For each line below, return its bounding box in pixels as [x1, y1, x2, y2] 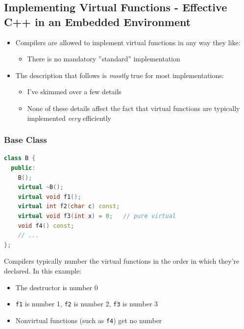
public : [11, 164, 36, 171]
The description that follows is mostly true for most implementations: [15, 70, 224, 80]
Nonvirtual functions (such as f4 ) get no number [15, 315, 162, 325]
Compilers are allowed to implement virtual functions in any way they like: [15, 37, 241, 47]
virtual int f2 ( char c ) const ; [18, 203, 120, 210]
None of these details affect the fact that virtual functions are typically [27, 103, 240, 113]
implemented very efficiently [27, 112, 112, 123]
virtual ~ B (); [18, 184, 64, 191]
